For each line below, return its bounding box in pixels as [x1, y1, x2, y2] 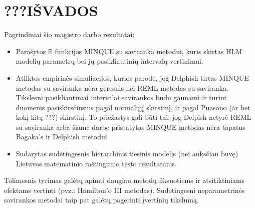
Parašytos [16, 46, 46, 56]
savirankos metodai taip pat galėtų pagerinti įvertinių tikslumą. [4, 194, 199, 205]
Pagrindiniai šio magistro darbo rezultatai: [4, 29, 135, 40]
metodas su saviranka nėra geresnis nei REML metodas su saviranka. [16, 82, 228, 93]
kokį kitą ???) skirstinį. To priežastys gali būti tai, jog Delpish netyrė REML [16, 112, 251, 122]
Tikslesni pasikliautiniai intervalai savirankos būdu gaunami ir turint [16, 92, 227, 103]
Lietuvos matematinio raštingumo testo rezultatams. [16, 158, 177, 168]
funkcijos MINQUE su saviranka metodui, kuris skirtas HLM [55, 46, 242, 56]
